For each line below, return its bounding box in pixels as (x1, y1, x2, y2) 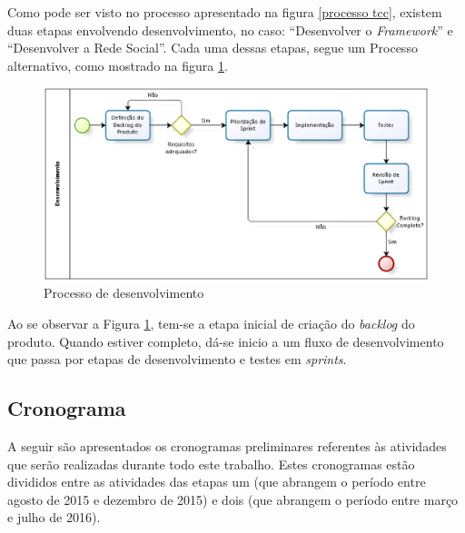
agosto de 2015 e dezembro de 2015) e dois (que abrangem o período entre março (7, 489, 459, 508)
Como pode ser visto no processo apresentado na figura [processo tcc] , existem (7, 3, 442, 21)
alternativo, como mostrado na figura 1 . (7, 55, 228, 74)
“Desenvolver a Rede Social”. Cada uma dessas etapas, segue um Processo (7, 38, 418, 57)
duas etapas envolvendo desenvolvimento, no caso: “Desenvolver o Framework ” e (7, 20, 453, 39)
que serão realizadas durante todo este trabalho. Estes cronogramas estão (7, 454, 415, 473)
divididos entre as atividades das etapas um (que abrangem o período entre (7, 472, 426, 491)
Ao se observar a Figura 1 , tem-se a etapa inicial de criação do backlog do (7, 313, 415, 332)
